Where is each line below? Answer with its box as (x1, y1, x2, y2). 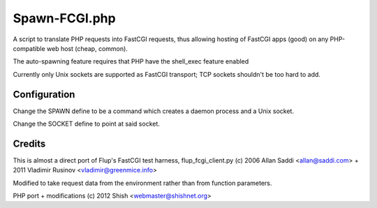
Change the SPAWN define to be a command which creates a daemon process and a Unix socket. (13, 107, 295, 115)
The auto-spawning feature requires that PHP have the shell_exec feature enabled (13, 57, 249, 66)
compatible (13, 44, 45, 52)
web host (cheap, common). (46, 44, 128, 52)
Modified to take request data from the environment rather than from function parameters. (13, 179, 272, 187)
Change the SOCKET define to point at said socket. (13, 119, 161, 128)
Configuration (13, 88, 75, 101)
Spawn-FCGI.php (13, 10, 116, 26)
